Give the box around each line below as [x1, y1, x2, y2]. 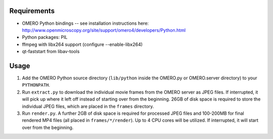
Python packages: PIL [22, 34, 68, 40]
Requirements [9, 7, 55, 15]
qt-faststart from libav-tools [22, 49, 80, 55]
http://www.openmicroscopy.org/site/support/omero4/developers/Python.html [22, 27, 186, 33]
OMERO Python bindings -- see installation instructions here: [22, 20, 149, 26]
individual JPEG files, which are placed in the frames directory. [22, 103, 154, 109]
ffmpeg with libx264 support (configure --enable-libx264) [22, 41, 143, 48]
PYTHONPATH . [22, 82, 51, 88]
